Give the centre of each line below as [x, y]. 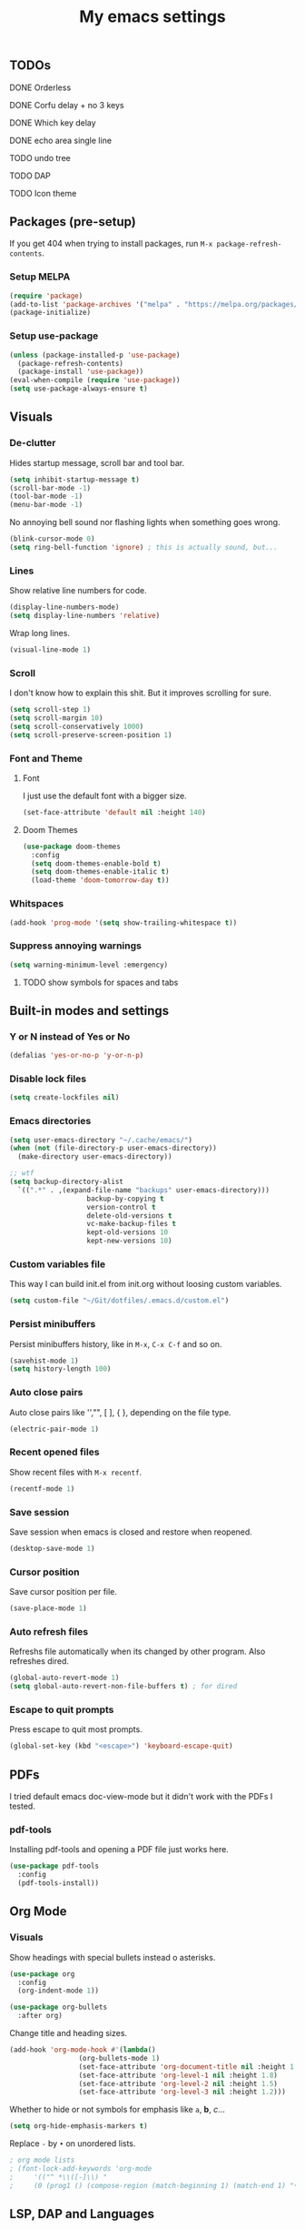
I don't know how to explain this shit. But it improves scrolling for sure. [141, 693]
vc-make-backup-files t [132, 1224]
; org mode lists [42, 2160]
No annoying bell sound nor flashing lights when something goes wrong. [145, 522]
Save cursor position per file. [64, 1592]
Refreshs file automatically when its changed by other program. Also [138, 1652]
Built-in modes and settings [89, 1011]
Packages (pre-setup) [73, 222]
